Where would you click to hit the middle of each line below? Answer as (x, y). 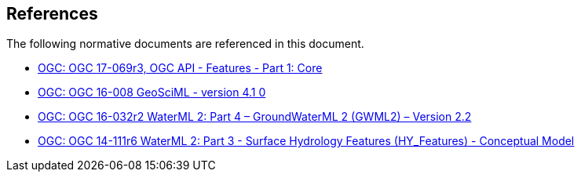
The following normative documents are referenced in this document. (185, 44)
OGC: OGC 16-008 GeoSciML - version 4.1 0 (152, 93)
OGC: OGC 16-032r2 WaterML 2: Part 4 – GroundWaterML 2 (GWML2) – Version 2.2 (255, 117)
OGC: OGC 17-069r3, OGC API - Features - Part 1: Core (180, 68)
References (52, 14)
